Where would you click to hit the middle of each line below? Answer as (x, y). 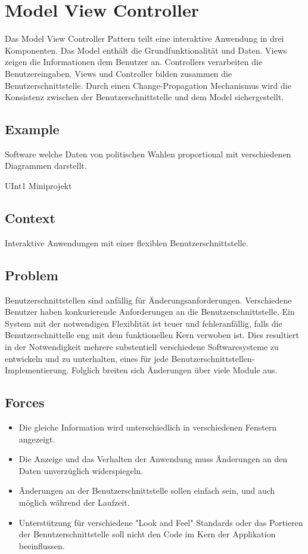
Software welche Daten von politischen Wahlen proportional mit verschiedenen (148, 154)
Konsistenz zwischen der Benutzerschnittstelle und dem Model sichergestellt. (144, 97)
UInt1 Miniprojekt (38, 186)
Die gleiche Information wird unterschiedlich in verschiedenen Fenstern (148, 427)
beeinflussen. (42, 545)
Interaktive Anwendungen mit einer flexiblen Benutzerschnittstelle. (127, 242)
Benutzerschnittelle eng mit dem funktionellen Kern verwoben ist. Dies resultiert (152, 335)
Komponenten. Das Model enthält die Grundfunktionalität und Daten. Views (146, 50)
